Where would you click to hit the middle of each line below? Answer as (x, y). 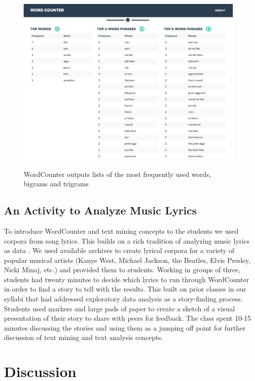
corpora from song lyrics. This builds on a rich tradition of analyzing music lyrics (127, 240)
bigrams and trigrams (56, 184)
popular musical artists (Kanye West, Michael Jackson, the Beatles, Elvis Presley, (127, 260)
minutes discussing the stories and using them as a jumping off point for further (125, 327)
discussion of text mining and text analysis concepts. (84, 337)
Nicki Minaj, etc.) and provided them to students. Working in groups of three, (122, 270)
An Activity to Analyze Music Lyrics (100, 210)
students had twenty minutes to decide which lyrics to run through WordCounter (127, 279)
